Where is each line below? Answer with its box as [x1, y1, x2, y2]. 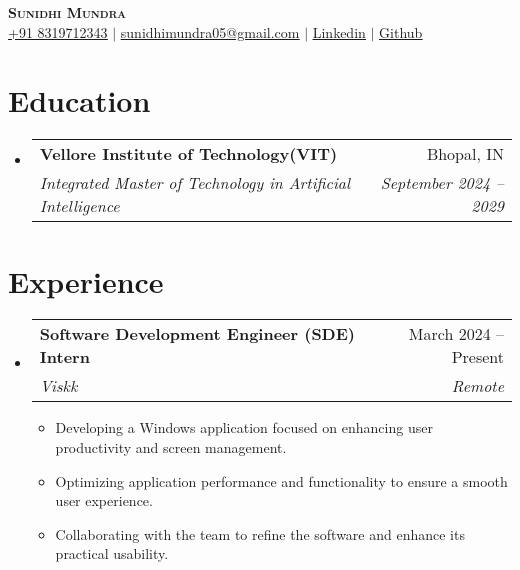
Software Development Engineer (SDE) [39, 322, 355, 346]
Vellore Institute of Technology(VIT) [39, 142, 338, 166]
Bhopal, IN [426, 142, 504, 166]
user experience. [55, 490, 153, 511]
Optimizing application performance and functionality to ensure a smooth [55, 470, 508, 491]
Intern [39, 345, 90, 369]
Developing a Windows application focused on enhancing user [55, 417, 433, 438]
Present [451, 345, 504, 369]
